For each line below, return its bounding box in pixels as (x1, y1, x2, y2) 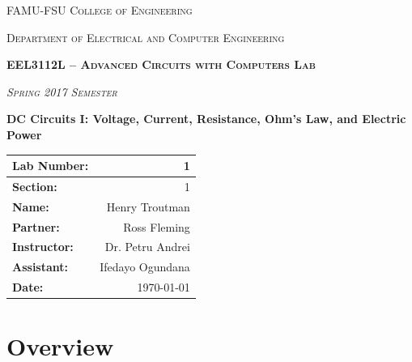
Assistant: (12, 258, 69, 275)
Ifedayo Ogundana (100, 258, 190, 275)
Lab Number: (12, 157, 89, 174)
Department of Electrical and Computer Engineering (6, 28, 285, 45)
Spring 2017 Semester (6, 83, 117, 100)
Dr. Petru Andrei (104, 238, 190, 255)
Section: (12, 177, 57, 194)
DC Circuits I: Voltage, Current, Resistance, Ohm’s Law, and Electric (6, 110, 406, 127)
